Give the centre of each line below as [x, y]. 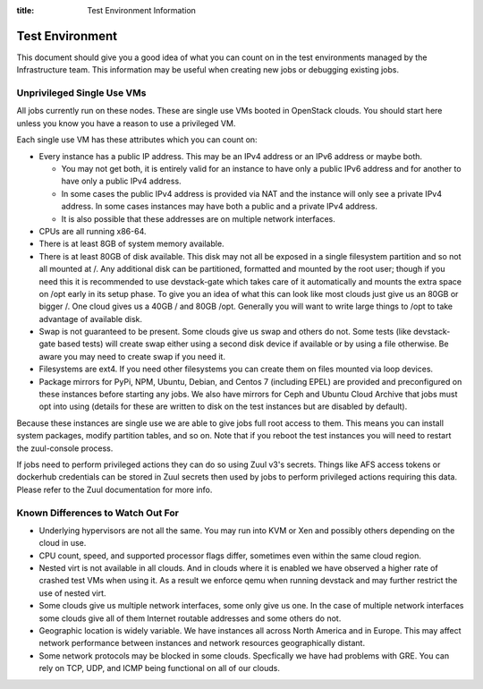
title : [25, 10]
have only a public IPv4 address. [122, 181]
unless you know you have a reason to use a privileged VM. [126, 123]
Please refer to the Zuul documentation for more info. [114, 489]
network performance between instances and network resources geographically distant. [202, 643]
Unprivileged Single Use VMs [81, 93]
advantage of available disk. [91, 319]
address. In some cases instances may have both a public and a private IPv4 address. [219, 207]
